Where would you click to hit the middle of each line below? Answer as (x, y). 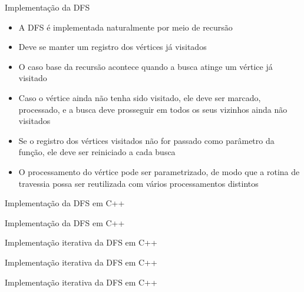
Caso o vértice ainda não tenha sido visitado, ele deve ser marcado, (140, 97)
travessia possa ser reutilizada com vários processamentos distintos (138, 183)
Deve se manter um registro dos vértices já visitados (113, 47)
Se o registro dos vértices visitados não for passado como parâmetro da (146, 140)
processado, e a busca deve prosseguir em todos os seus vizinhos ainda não (153, 109)
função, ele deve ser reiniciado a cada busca (97, 152)
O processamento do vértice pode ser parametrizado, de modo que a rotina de (159, 171)
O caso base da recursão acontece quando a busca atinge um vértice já (146, 66)
